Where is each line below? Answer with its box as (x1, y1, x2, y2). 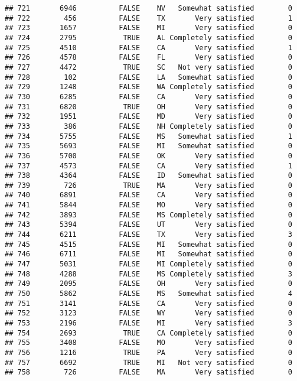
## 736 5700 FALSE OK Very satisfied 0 (5, 151, 292, 160)
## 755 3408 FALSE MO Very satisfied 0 (5, 338, 292, 347)
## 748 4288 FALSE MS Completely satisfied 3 (5, 269, 292, 278)
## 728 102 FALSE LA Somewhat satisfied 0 (5, 73, 292, 82)
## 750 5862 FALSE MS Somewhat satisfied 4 (5, 289, 292, 298)
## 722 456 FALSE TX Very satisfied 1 (5, 14, 292, 22)
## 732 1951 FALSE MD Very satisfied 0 (5, 112, 292, 121)
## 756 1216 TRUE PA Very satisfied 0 (5, 348, 292, 357)
